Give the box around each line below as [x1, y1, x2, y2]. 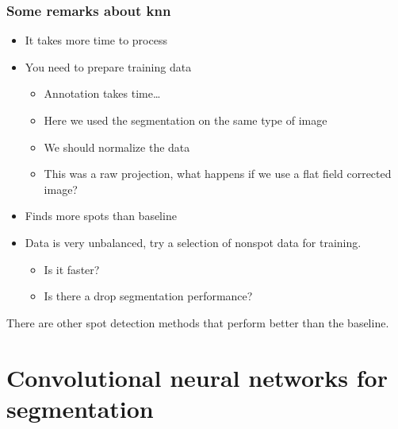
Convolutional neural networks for [6, 361, 388, 393]
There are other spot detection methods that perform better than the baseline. [6, 314, 389, 330]
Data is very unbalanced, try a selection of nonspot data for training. [25, 234, 362, 250]
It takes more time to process [25, 32, 167, 48]
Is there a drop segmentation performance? [44, 288, 253, 304]
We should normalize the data [44, 138, 190, 155]
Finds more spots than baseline [25, 207, 177, 224]
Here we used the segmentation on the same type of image [44, 112, 327, 128]
